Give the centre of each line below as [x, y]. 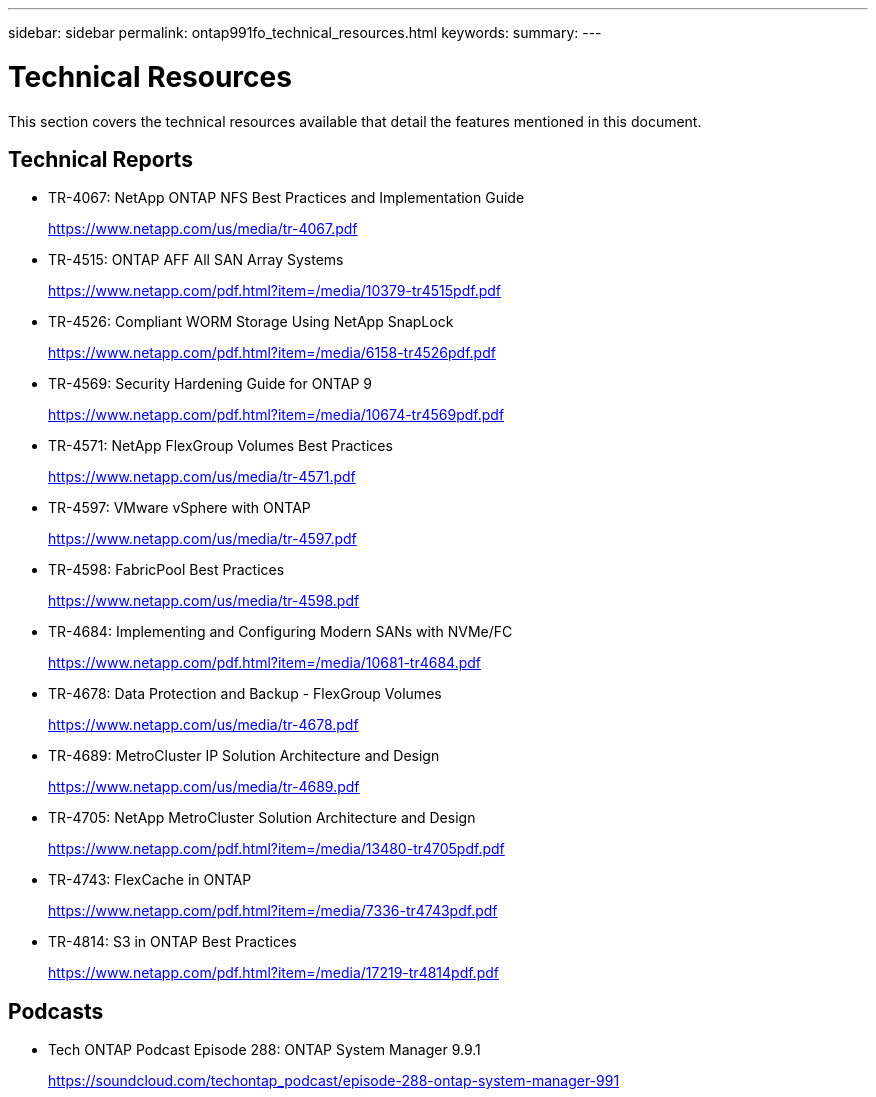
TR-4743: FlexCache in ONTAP [150, 880]
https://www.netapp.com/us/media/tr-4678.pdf [203, 725]
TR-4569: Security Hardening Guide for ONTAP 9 [210, 384]
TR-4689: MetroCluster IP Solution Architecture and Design [244, 756]
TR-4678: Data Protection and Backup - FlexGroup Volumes [245, 694]
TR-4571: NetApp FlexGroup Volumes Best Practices [220, 446]
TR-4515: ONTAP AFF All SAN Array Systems [196, 260]
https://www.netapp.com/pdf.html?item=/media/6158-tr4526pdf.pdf [272, 353]
